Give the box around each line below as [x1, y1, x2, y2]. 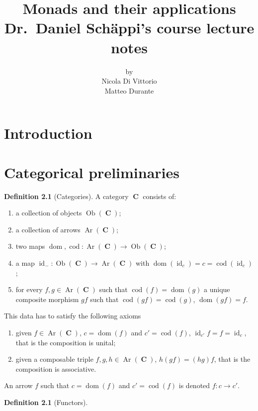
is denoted [178, 380, 210, 391]
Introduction [4, 123, 92, 143]
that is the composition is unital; [15, 337, 116, 347]
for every [15, 284, 43, 295]
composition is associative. [15, 363, 96, 374]
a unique [204, 284, 230, 295]
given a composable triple [15, 354, 93, 364]
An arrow [4, 380, 33, 391]
